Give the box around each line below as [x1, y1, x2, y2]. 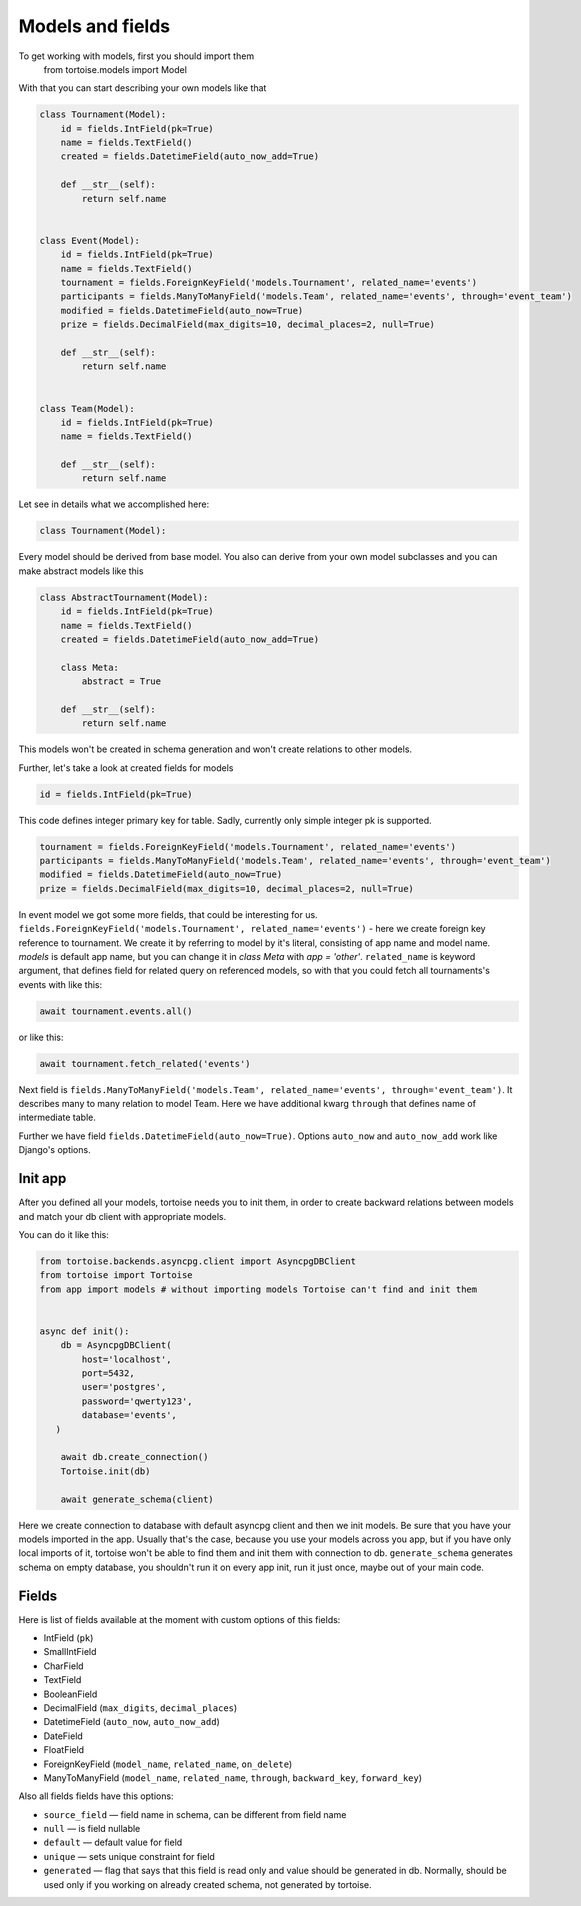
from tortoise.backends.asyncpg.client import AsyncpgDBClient [39, 1255, 357, 1267]
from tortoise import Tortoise [39, 1270, 194, 1281]
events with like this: [18, 978, 103, 990]
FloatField [43, 1744, 85, 1756]
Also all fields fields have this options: [18, 1790, 174, 1802]
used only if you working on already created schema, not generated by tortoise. [43, 1878, 372, 1890]
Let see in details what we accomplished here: [18, 498, 210, 510]
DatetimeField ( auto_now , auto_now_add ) [43, 1716, 220, 1728]
